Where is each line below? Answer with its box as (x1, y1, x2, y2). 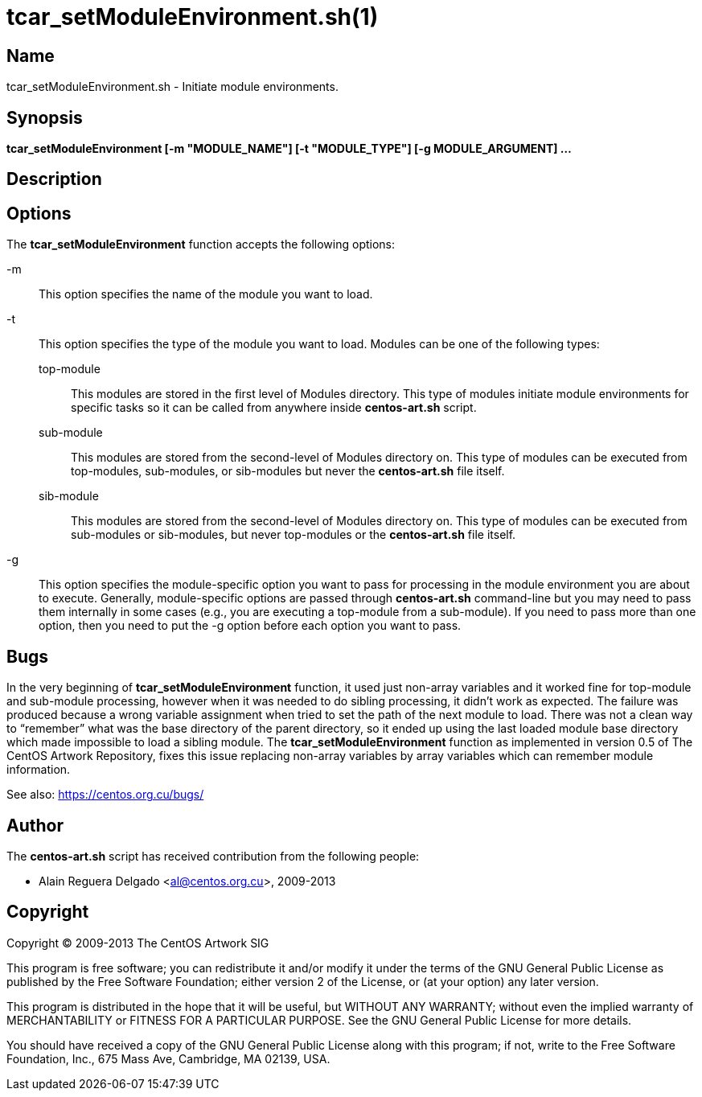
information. (6, 762, 71, 777)
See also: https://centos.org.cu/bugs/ (6, 787, 204, 802)
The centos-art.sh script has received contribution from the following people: (6, 848, 420, 863)
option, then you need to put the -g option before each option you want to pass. (39, 618, 462, 633)
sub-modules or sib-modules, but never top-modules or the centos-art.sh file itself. (71, 528, 516, 542)
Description (6, 169, 102, 190)
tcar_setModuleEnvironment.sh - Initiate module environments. (6, 80, 339, 94)
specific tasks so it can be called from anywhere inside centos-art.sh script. (71, 401, 477, 415)
